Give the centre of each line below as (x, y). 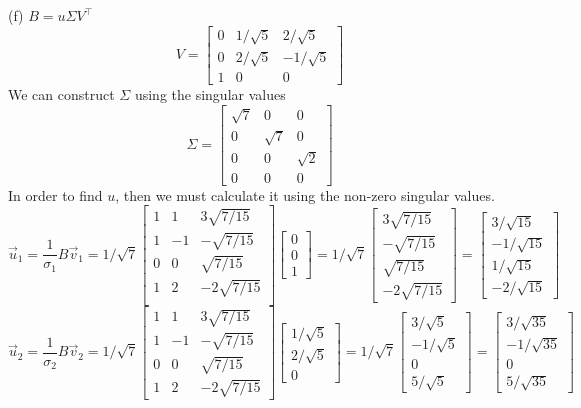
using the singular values (210, 94)
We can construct (61, 94)
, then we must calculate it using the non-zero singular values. (305, 194)
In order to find (55, 194)
